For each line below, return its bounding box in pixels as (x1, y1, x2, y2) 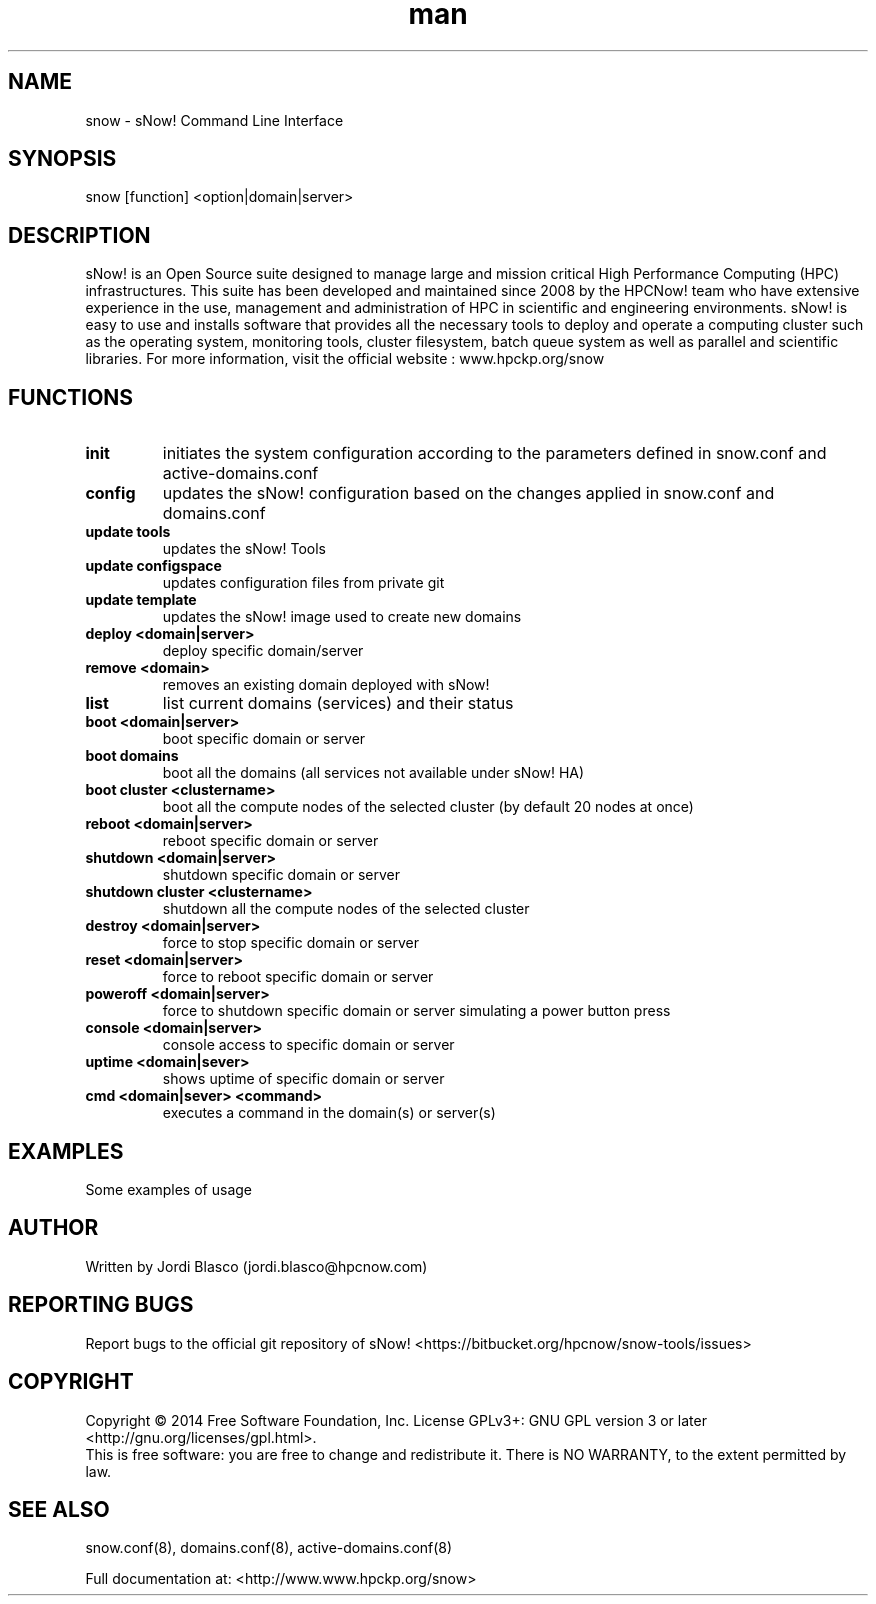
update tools (85, 523, 171, 541)
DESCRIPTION (8, 222, 151, 248)
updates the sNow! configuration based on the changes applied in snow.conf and (162, 483, 775, 504)
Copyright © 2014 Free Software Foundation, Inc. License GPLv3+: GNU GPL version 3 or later (85, 1411, 707, 1429)
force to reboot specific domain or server (162, 968, 434, 986)
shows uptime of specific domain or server (162, 1070, 445, 1088)
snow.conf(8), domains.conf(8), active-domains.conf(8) (85, 1539, 453, 1557)
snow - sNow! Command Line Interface (85, 111, 344, 129)
